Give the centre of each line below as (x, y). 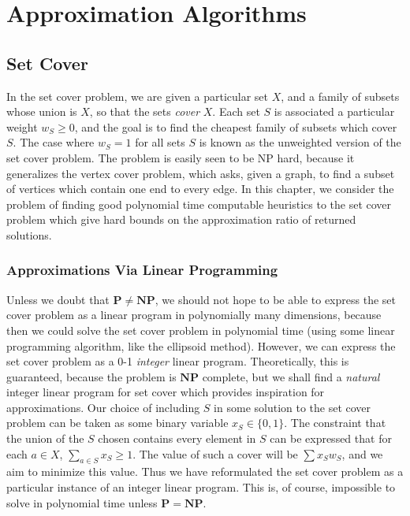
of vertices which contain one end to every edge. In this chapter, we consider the (200, 189)
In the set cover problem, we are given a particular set (138, 96)
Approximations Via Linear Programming (142, 270)
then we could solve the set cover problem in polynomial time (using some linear (201, 330)
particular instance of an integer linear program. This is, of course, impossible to (201, 487)
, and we (362, 453)
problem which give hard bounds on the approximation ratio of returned (181, 219)
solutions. (29, 234)
